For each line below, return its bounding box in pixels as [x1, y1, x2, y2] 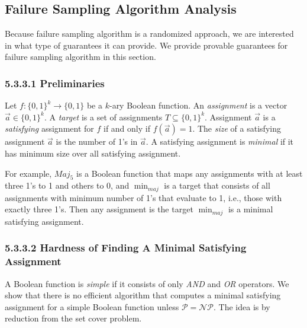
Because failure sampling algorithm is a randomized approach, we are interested [5, 27, 294, 40]
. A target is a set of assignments [44, 110, 163, 123]
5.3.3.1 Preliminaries [5, 75, 105, 90]
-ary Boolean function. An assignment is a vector [109, 99, 287, 112]
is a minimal [228, 203, 273, 215]
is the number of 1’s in [56, 135, 138, 148]
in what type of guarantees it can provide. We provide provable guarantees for [5, 39, 288, 51]
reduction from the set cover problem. [5, 312, 142, 324]
